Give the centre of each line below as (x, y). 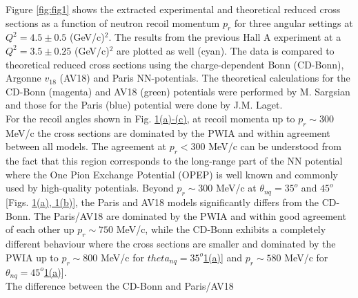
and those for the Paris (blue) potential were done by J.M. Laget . (144, 105)
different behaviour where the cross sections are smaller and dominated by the (171, 244)
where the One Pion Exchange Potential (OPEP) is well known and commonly (172, 174)
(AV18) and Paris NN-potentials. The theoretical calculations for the (205, 78)
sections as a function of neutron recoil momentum (113, 22)
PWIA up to (32, 257)
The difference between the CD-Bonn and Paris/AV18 (120, 285)
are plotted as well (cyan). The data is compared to (226, 50)
